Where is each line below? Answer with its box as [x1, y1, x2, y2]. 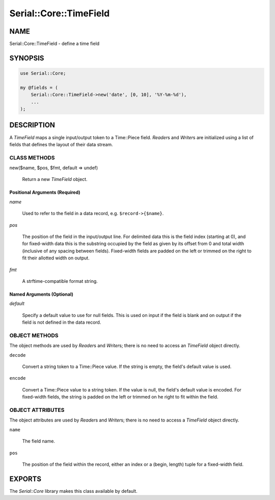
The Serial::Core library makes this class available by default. [9, 488, 137, 494]
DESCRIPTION [9, 121, 56, 129]
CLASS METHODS [9, 154, 56, 161]
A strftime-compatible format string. [22, 278, 98, 284]
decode [9, 352, 26, 358]
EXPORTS [9, 475, 42, 483]
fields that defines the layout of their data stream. [9, 141, 113, 147]
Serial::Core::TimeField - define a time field [9, 41, 100, 47]
